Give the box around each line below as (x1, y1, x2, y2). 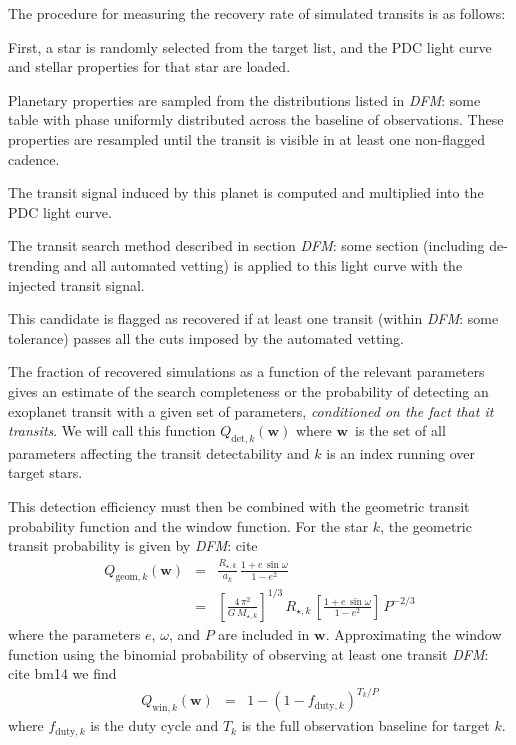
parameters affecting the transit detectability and (8, 442, 310, 463)
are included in (218, 623, 310, 644)
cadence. (8, 148, 60, 169)
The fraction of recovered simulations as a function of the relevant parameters (8, 361, 485, 382)
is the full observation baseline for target (241, 715, 490, 736)
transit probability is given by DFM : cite (8, 535, 258, 556)
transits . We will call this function (8, 420, 216, 441)
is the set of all (355, 420, 446, 441)
